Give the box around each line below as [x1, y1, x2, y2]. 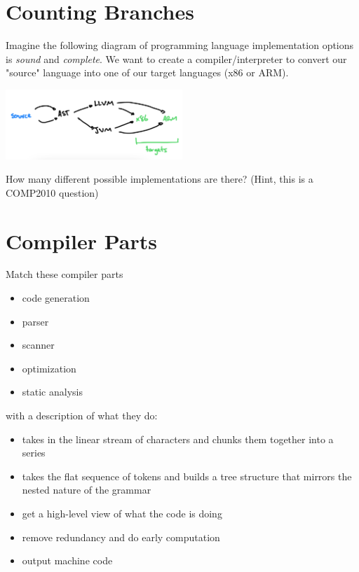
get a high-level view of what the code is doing [22, 506, 222, 520]
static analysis [22, 384, 83, 399]
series [22, 445, 46, 460]
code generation [22, 291, 90, 305]
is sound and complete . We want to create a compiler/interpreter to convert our [6, 51, 347, 66]
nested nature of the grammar [22, 482, 151, 497]
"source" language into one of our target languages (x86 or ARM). [6, 65, 289, 80]
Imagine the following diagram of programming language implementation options [6, 38, 354, 53]
